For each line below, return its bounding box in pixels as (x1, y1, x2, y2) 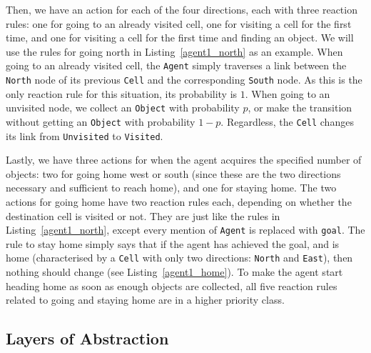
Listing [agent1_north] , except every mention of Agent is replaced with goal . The (6, 222, 365, 237)
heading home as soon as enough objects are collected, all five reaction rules (6, 278, 337, 293)
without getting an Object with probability (6, 114, 195, 129)
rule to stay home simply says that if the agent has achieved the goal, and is (6, 236, 340, 251)
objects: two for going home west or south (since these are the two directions (6, 166, 341, 181)
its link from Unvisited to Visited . (6, 128, 163, 143)
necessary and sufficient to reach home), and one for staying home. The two (6, 180, 337, 195)
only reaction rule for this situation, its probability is (6, 86, 238, 101)
